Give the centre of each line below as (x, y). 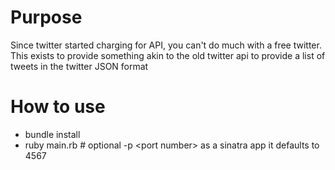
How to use (58, 107)
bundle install (52, 134)
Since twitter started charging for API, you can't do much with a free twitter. (166, 45)
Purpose (46, 17)
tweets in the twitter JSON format (79, 66)
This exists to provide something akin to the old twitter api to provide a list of (168, 55)
